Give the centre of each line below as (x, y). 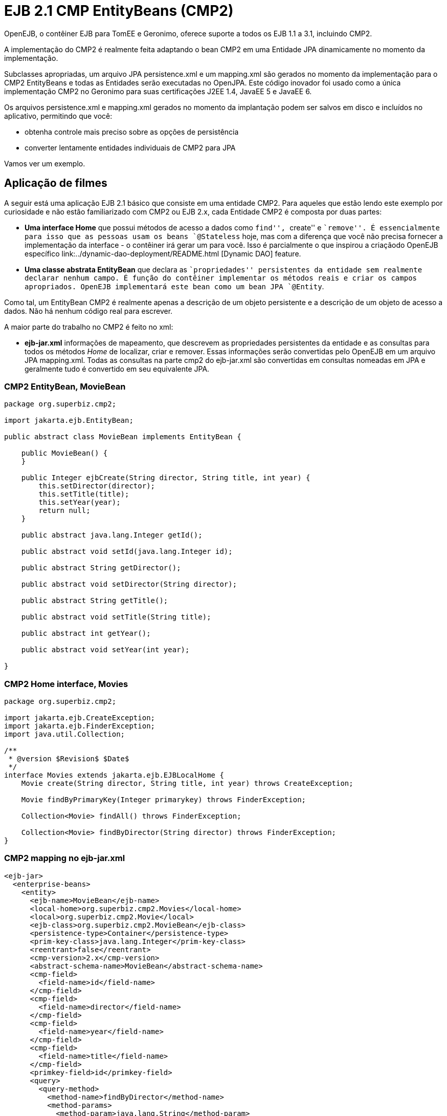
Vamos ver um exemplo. (45, 163)
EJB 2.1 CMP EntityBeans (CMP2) (119, 11)
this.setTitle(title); (84, 494)
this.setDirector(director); (97, 486)
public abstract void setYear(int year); (105, 650)
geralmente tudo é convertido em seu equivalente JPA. (117, 369)
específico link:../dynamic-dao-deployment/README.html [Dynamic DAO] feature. (163, 253)
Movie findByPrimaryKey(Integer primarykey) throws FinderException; (164, 800)
